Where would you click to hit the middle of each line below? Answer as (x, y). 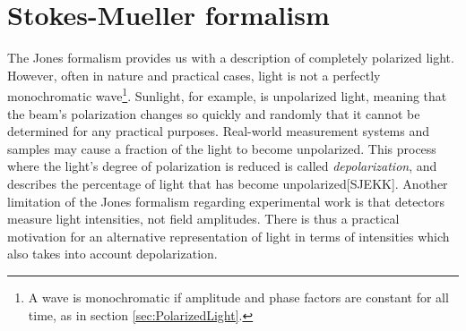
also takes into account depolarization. (112, 254)
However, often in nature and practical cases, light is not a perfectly (194, 75)
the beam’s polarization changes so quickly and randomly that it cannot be (214, 113)
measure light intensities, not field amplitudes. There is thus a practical (203, 219)
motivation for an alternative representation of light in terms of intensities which (229, 236)
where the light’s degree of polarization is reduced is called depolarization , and (222, 166)
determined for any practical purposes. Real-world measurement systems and (219, 131)
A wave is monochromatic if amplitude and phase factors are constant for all (238, 297)
